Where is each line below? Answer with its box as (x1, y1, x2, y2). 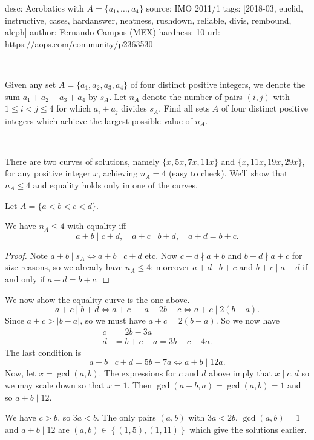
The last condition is (5, 345, 82, 358)
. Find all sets (159, 102, 210, 115)
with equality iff (67, 219, 126, 232)
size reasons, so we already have (5, 261, 123, 273)
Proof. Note (5, 248, 48, 261)
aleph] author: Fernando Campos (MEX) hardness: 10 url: (5, 25, 220, 38)
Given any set (5, 78, 56, 90)
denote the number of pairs (142, 90, 243, 102)
